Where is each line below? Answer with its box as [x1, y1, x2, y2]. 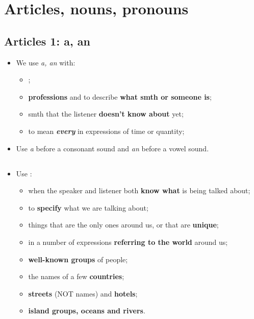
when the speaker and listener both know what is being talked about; [28, 185, 250, 196]
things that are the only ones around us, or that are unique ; [28, 219, 219, 230]
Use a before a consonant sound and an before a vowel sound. [16, 143, 209, 153]
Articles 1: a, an [4, 33, 90, 49]
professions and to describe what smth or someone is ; [28, 91, 212, 102]
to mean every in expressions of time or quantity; [28, 125, 185, 136]
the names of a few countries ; [28, 271, 124, 282]
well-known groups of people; [28, 254, 128, 264]
